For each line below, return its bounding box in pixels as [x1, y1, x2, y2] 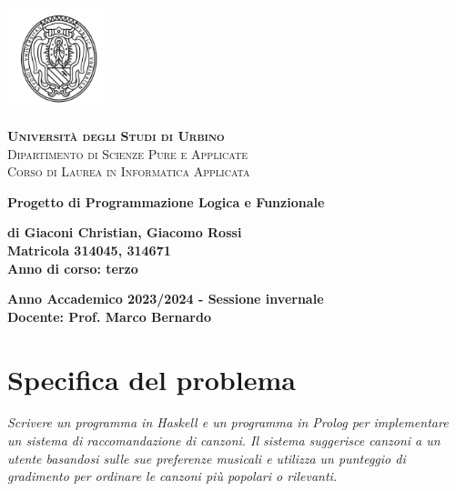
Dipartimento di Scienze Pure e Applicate [7, 144, 248, 163]
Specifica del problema [7, 360, 296, 397]
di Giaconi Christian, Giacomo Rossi [7, 223, 242, 242]
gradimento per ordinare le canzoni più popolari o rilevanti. [7, 466, 338, 486]
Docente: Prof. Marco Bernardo [7, 306, 211, 326]
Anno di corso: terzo [7, 258, 138, 277]
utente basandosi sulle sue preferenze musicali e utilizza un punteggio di [7, 448, 406, 467]
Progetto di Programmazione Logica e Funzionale [7, 192, 325, 211]
